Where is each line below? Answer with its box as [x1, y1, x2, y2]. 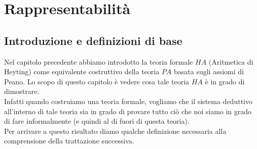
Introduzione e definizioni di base [4, 32, 182, 48]
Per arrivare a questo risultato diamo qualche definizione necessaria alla [4, 125, 227, 136]
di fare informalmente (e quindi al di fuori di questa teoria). [4, 116, 190, 126]
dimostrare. [4, 86, 40, 96]
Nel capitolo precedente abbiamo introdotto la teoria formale [4, 56, 193, 67]
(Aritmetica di [208, 56, 253, 67]
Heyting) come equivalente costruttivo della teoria [4, 66, 160, 77]
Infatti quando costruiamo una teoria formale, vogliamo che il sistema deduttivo [4, 95, 252, 106]
